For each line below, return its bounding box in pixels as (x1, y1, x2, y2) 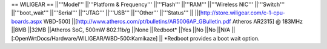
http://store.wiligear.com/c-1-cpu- (200, 9, 285, 16)
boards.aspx (11, 18, 42, 25)
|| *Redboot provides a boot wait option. (159, 34, 260, 42)
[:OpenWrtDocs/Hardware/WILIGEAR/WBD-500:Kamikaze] (11, 34, 158, 42)
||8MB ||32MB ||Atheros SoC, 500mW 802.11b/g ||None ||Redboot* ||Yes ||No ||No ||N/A (11, 26, 230, 33)
